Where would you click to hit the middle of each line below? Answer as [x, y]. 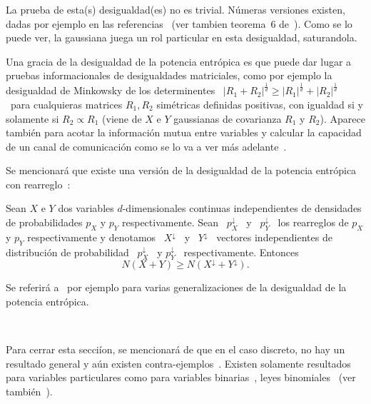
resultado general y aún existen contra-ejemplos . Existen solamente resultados [178, 363]
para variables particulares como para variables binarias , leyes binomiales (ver [181, 377]
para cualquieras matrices [66, 104]
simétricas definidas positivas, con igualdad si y [260, 104]
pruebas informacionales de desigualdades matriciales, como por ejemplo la [169, 75]
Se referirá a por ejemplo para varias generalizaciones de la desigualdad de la [176, 287]
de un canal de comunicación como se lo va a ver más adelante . [146, 146]
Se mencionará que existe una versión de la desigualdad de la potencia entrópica [181, 170]
